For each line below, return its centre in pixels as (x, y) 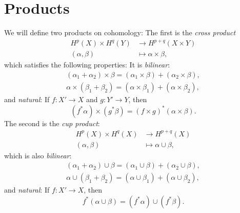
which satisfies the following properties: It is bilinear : (87, 65)
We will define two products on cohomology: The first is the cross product (120, 32)
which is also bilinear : (38, 155)
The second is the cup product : (52, 123)
